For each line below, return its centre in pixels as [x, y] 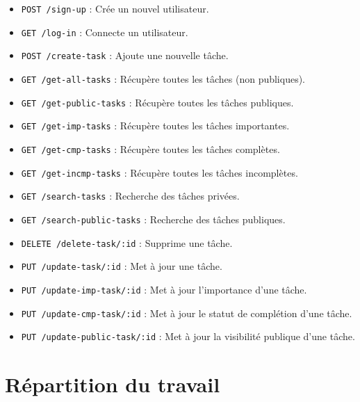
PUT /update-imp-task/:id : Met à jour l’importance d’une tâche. [164, 289]
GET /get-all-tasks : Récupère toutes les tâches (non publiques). [163, 78]
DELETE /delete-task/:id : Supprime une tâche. [127, 242]
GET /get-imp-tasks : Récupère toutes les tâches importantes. [155, 126]
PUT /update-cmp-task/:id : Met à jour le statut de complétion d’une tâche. [187, 313]
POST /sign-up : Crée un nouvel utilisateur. [115, 8]
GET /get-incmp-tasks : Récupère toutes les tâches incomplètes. [159, 172]
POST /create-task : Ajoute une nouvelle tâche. [125, 55]
